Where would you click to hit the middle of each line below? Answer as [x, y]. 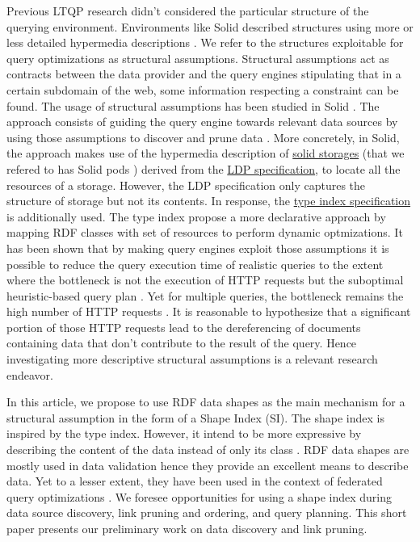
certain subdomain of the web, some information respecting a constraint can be [203, 89]
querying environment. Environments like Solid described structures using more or [210, 26]
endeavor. [30, 374]
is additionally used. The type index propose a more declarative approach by [196, 216]
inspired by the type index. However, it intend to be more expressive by [184, 433]
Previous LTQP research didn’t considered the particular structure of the [188, 11]
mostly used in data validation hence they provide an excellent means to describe [208, 465]
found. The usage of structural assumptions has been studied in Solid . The [193, 105]
